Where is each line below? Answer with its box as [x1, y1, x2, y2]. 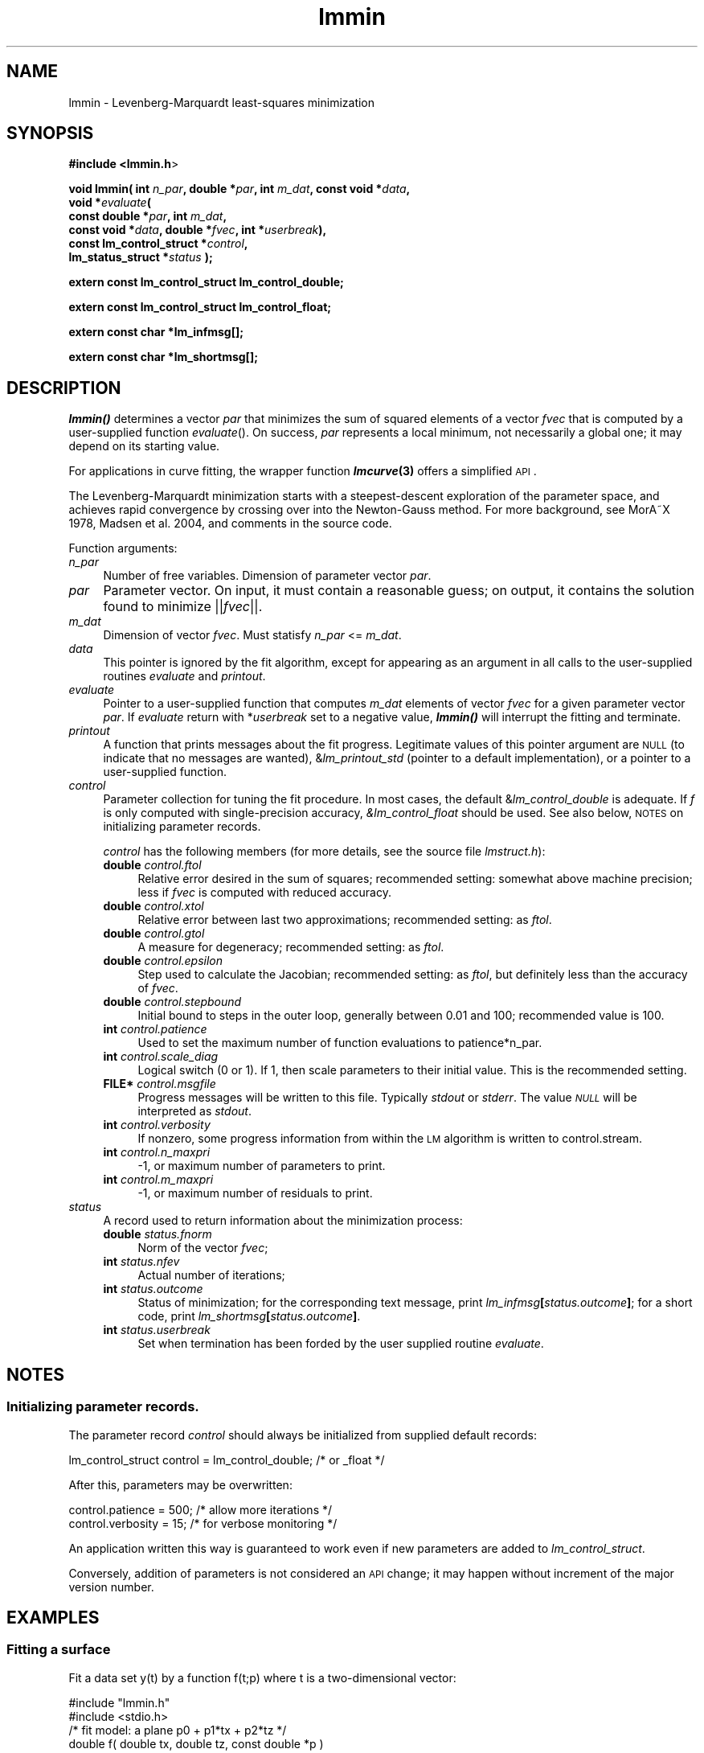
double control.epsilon [103, 954, 223, 968]
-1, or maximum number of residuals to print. [137, 1186, 373, 1201]
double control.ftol [103, 858, 202, 872]
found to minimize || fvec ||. [103, 598, 263, 615]
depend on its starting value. [68, 439, 220, 454]
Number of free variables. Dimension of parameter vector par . [103, 569, 432, 583]
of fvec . [137, 981, 178, 996]
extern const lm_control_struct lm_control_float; [68, 300, 332, 314]
